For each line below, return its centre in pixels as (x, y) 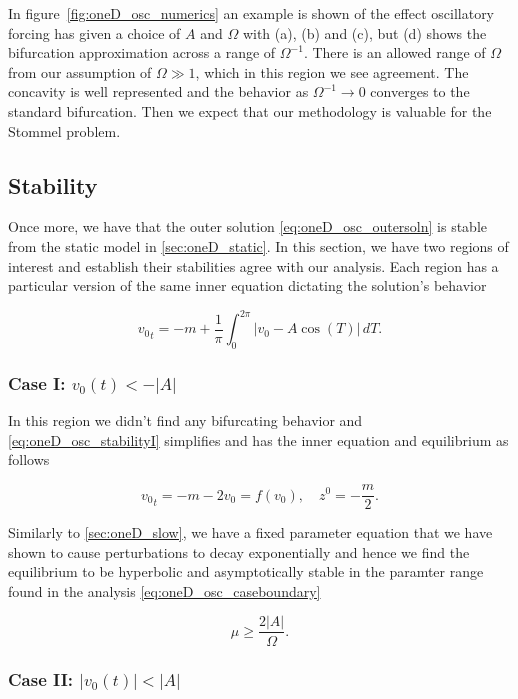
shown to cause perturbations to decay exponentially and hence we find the (239, 551)
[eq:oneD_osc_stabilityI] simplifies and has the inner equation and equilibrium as (258, 439)
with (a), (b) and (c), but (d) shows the (364, 32)
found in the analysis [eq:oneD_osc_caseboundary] (164, 590)
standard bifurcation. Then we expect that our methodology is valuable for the (250, 110)
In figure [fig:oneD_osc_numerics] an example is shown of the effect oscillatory (251, 13)
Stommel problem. (64, 130)
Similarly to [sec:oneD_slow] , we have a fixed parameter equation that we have (250, 532)
